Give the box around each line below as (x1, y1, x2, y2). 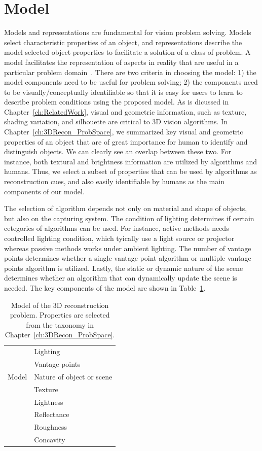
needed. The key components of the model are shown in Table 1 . (4, 282, 206, 293)
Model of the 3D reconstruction (11, 299, 109, 310)
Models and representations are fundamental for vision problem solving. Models (4, 27, 251, 38)
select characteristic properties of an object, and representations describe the (4, 37, 242, 47)
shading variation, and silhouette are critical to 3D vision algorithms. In (4, 116, 228, 127)
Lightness (34, 396, 63, 407)
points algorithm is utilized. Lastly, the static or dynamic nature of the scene (4, 262, 243, 273)
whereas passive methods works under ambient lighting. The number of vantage (4, 242, 251, 253)
